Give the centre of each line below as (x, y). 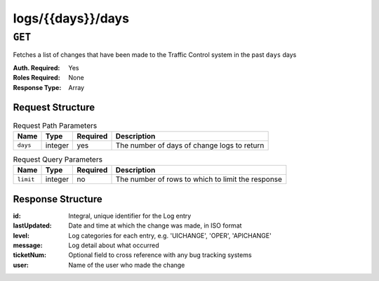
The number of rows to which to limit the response (199, 179)
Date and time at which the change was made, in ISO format (155, 226)
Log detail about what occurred (114, 245)
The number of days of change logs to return (190, 145)
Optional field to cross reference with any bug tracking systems (160, 255)
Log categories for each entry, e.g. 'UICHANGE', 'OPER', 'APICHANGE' (170, 235)
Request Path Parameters (55, 125)
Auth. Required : (36, 67)
